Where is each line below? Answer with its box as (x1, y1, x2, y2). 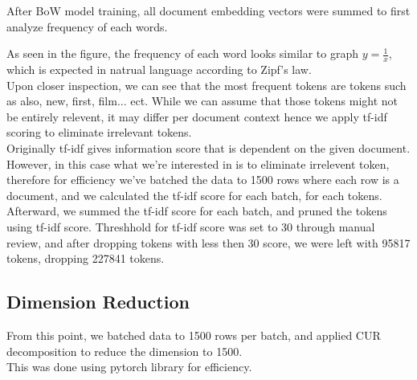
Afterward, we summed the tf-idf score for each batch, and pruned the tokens (6, 202, 387, 219)
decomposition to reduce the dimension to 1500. (6, 342, 243, 359)
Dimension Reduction (6, 289, 190, 314)
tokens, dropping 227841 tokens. (6, 250, 165, 267)
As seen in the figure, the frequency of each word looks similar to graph (6, 45, 358, 62)
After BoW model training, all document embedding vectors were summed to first (6, 2, 411, 18)
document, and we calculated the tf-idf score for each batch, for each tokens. (6, 186, 382, 203)
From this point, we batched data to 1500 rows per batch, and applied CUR (6, 326, 381, 343)
